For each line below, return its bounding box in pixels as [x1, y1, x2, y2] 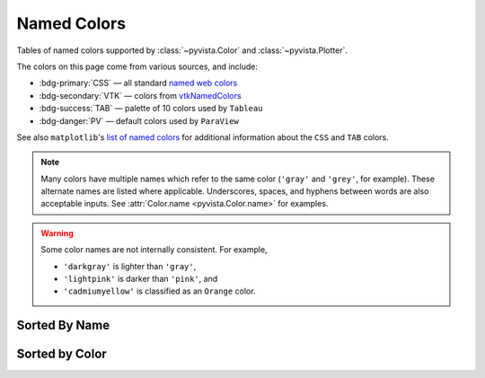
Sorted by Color [16, 347, 107, 362]
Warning [40, 227, 74, 238]
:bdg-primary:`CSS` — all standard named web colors [39, 77, 238, 89]
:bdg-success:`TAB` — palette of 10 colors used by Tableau [39, 103, 263, 114]
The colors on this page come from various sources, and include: [16, 61, 259, 72]
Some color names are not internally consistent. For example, [40, 244, 269, 255]
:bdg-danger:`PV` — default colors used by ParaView [39, 115, 240, 126]
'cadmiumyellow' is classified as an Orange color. [63, 286, 256, 296]
